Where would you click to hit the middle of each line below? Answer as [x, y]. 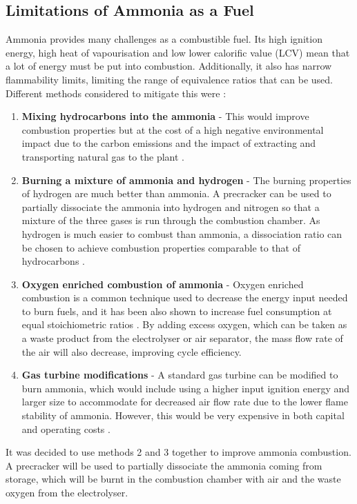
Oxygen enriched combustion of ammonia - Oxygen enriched [163, 284]
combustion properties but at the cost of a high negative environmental [173, 129]
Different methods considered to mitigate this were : [116, 93]
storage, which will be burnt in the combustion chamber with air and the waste [173, 479]
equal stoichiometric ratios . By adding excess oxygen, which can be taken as [184, 324]
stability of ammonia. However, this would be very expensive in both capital [183, 415]
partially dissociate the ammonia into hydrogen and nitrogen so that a [171, 206]
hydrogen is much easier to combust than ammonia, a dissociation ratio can [182, 233]
